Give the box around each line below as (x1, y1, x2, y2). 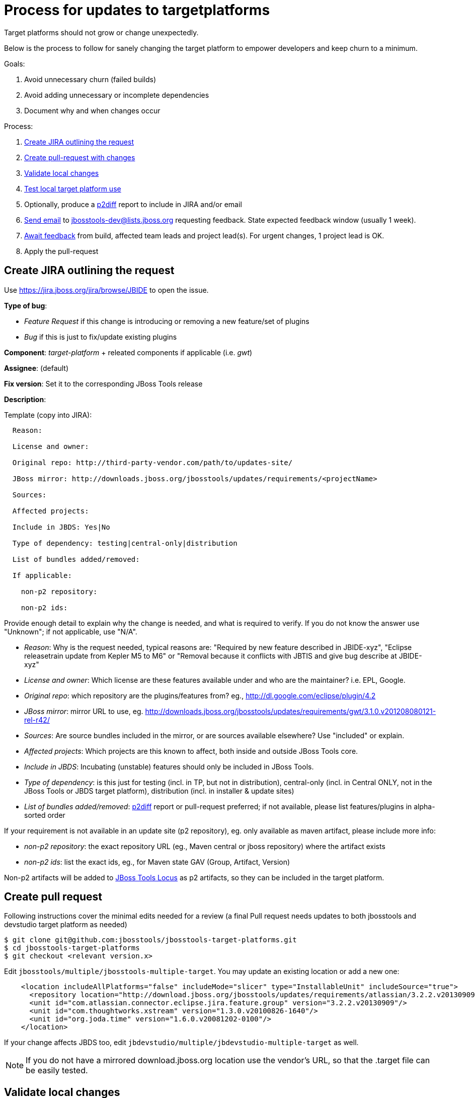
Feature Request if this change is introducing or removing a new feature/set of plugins (24, 316, 309, 326)
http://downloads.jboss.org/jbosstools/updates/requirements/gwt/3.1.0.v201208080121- (145, 706, 436, 716)
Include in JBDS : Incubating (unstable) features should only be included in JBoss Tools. (24, 762, 314, 771)
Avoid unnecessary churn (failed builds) (24, 75, 156, 84)
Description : (4, 395, 46, 404)
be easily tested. (26, 1065, 88, 1076)
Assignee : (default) (4, 363, 69, 372)
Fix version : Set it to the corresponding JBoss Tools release (4, 379, 203, 388)
